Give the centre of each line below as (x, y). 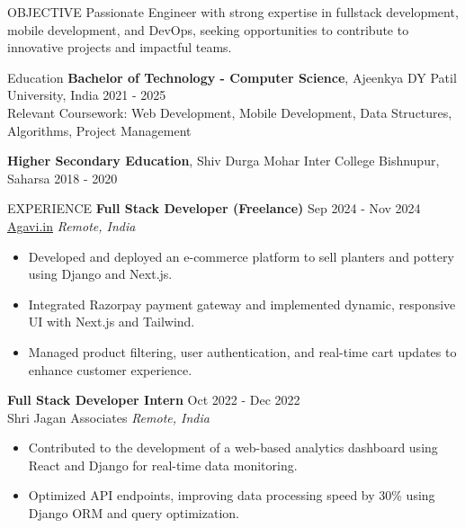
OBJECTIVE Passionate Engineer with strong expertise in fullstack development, (233, 12)
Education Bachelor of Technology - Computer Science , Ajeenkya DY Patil (232, 77)
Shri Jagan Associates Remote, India (108, 417)
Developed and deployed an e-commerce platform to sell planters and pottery (241, 256)
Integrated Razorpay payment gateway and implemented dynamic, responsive (242, 304)
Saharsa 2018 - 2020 (63, 178)
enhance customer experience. (110, 369)
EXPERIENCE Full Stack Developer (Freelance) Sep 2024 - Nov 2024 (214, 208)
